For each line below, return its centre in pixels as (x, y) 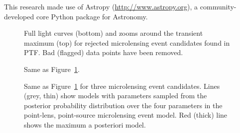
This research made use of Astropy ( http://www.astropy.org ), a (101, 6)
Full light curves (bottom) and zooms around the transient (114, 33)
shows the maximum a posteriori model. (85, 124)
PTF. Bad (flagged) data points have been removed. (104, 52)
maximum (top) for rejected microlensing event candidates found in (127, 42)
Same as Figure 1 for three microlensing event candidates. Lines (122, 86)
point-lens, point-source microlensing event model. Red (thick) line (126, 115)
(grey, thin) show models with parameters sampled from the (116, 96)
